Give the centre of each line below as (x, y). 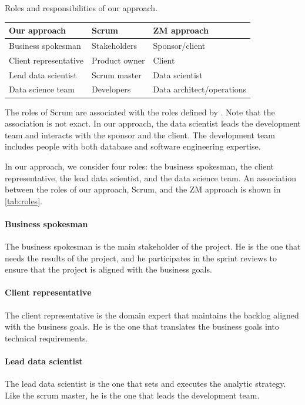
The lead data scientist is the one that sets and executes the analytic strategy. (145, 384)
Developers (111, 89)
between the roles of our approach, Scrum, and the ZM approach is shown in (143, 189)
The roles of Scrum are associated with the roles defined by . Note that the (140, 112)
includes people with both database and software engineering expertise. (133, 146)
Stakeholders (114, 45)
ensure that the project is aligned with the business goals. (108, 269)
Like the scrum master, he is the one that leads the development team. (132, 395)
